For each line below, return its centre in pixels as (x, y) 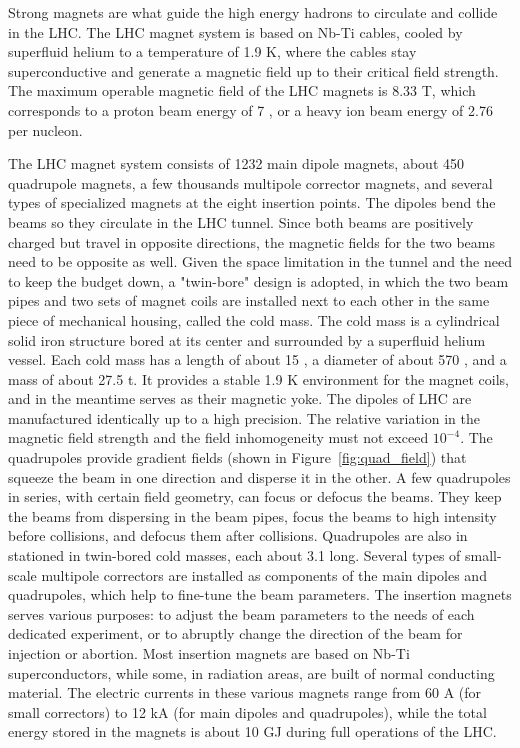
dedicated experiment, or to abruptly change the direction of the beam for (235, 633)
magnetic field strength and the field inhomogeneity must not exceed (218, 437)
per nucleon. (45, 129)
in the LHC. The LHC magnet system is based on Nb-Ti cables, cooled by (235, 31)
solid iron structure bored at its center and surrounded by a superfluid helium (247, 339)
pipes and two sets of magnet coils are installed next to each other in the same (249, 300)
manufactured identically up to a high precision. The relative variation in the (244, 417)
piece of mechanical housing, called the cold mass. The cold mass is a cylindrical (254, 319)
